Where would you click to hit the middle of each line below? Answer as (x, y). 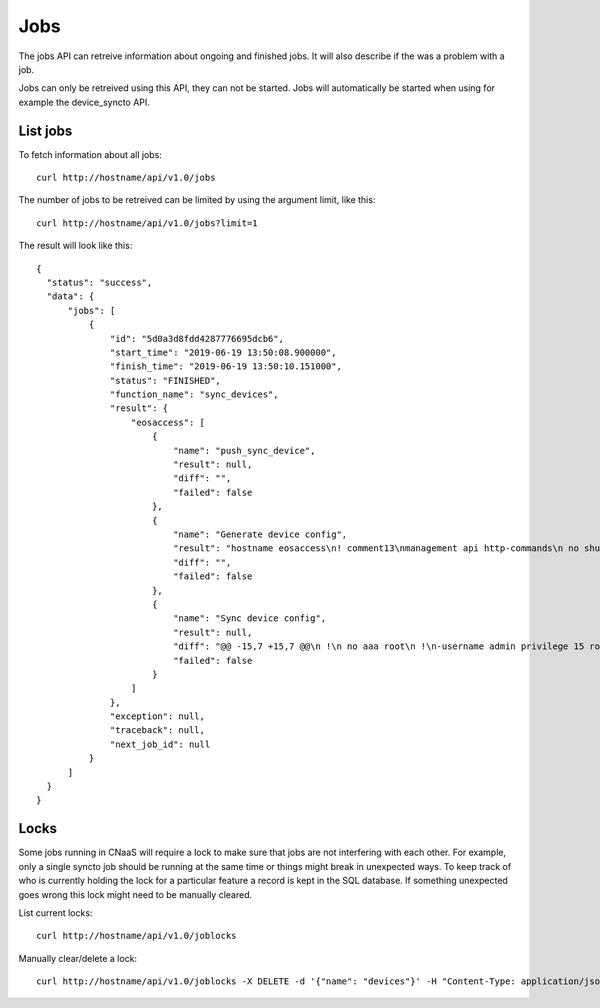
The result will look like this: (75, 246)
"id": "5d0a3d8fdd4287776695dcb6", (197, 338)
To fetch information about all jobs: (90, 154)
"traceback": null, (157, 730)
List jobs (45, 130)
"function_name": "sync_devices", (194, 394)
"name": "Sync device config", (250, 618)
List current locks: (55, 912)
